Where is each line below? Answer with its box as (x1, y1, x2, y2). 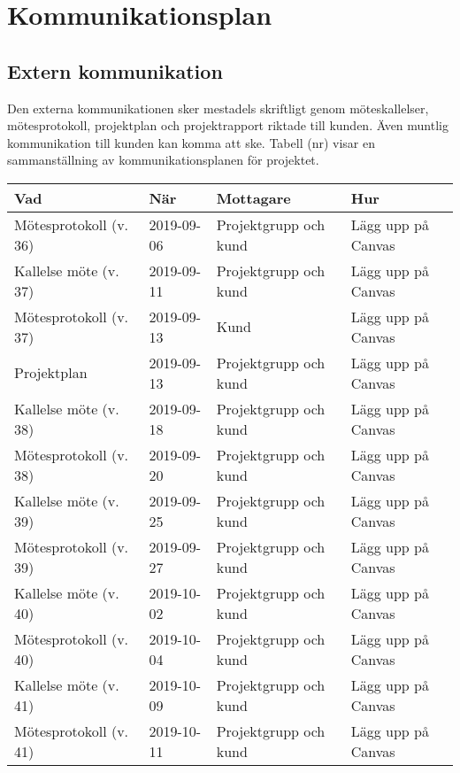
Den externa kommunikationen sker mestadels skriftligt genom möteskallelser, (7, 98, 429, 117)
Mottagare (216, 187, 291, 208)
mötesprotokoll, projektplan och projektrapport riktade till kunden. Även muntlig (7, 116, 448, 135)
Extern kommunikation (7, 57, 223, 84)
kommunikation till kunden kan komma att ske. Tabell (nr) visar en (7, 133, 375, 151)
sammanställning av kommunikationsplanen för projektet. (7, 151, 319, 169)
